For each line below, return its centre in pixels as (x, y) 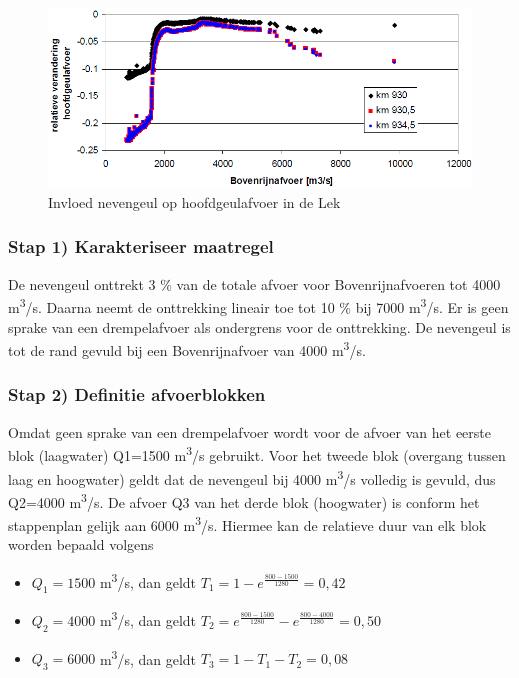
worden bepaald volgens (81, 544)
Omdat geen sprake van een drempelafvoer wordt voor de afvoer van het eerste (249, 431)
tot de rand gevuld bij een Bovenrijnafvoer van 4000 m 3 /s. (187, 348)
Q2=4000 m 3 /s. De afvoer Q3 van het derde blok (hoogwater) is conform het (244, 500)
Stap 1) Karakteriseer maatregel (141, 246)
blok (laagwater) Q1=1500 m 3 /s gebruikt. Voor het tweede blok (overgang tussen (257, 453)
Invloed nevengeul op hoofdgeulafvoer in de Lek (194, 201)
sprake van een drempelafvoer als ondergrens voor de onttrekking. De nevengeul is (259, 326)
